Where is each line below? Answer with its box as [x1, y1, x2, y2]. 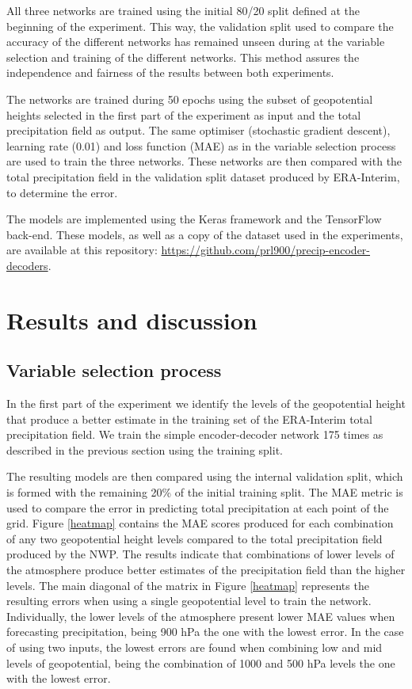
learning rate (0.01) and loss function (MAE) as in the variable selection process [6, 137, 396, 154]
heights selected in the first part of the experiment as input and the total [6, 106, 361, 123]
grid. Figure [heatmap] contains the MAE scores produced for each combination [6, 515, 394, 531]
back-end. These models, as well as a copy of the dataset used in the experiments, [6, 226, 403, 242]
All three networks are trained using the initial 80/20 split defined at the [6, 2, 360, 18]
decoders [6, 257, 48, 273]
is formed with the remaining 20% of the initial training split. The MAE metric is [6, 484, 403, 501]
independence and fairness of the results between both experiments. [6, 64, 334, 81]
